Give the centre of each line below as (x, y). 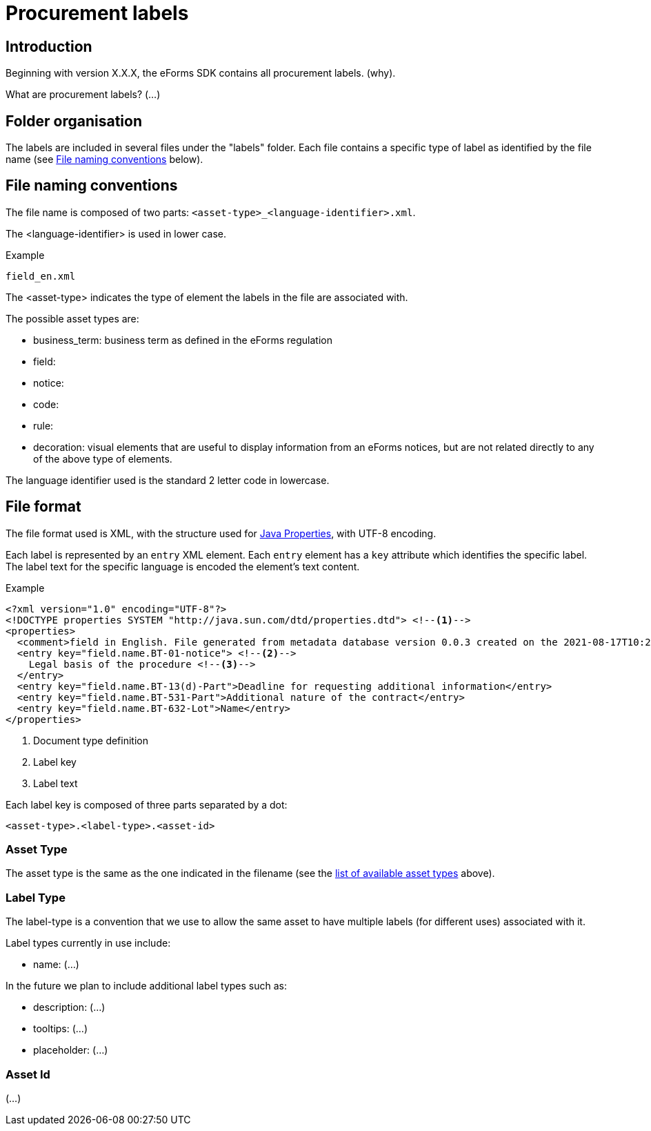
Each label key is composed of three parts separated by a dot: (147, 804)
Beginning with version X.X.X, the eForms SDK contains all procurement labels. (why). (201, 73)
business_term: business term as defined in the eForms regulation (183, 340)
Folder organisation (74, 121)
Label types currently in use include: (88, 943)
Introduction (49, 46)
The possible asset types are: (72, 318)
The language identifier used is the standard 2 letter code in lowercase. (168, 480)
